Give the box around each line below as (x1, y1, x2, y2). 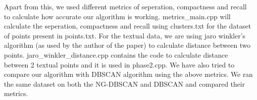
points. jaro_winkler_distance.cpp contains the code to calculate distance (4, 49, 228, 60)
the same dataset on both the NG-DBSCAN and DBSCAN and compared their (4, 78, 245, 89)
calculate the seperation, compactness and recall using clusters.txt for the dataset (4, 21, 251, 31)
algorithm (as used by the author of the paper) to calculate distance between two (4, 40, 251, 50)
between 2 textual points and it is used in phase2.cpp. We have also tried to (4, 59, 235, 69)
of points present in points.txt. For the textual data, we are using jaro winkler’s (4, 30, 246, 40)
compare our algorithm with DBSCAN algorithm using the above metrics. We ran (4, 69, 253, 79)
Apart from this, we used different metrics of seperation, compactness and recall (4, 1, 247, 11)
